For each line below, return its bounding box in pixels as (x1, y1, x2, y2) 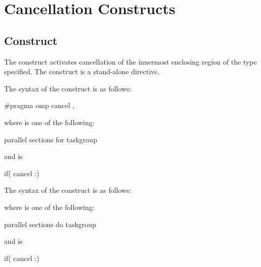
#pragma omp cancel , (4, 100, 75, 111)
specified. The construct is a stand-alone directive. (4, 66, 160, 77)
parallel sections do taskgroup (4, 219, 96, 229)
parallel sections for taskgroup (4, 134, 97, 144)
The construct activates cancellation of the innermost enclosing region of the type (4, 56, 257, 67)
